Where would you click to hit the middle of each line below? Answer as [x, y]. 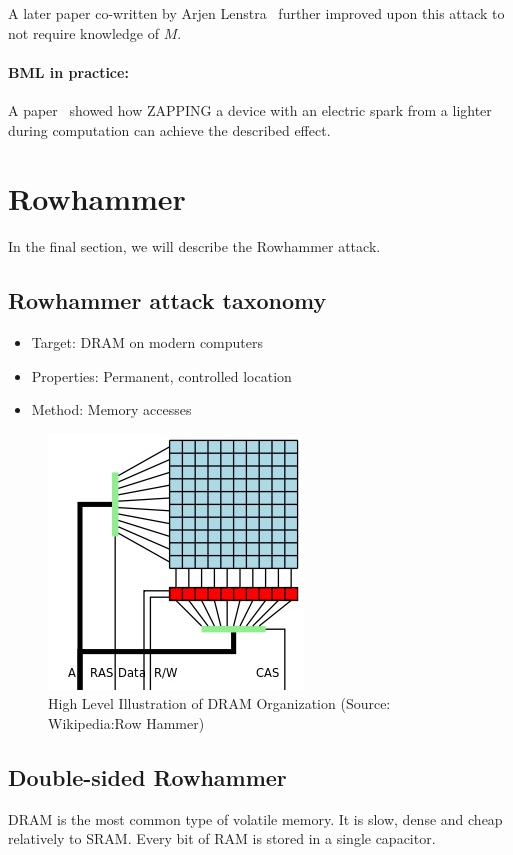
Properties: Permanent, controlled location [161, 375]
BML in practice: [68, 71]
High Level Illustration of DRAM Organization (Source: [219, 703]
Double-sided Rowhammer [147, 777]
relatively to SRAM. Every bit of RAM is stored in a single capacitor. [222, 838]
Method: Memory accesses [111, 409]
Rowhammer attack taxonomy [167, 300]
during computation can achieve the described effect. [169, 129]
